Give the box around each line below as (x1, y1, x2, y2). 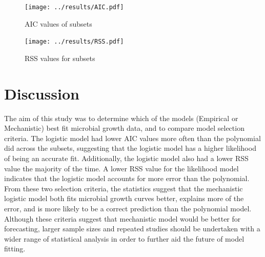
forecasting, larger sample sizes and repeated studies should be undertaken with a (4, 223, 260, 234)
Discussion (4, 83, 79, 104)
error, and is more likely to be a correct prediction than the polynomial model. (4, 203, 252, 213)
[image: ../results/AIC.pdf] (25, 4, 124, 11)
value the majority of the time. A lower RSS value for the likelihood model (4, 163, 239, 173)
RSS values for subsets (25, 52, 95, 63)
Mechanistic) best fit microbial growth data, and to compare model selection (4, 123, 244, 133)
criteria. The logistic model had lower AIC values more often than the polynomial (4, 132, 261, 143)
